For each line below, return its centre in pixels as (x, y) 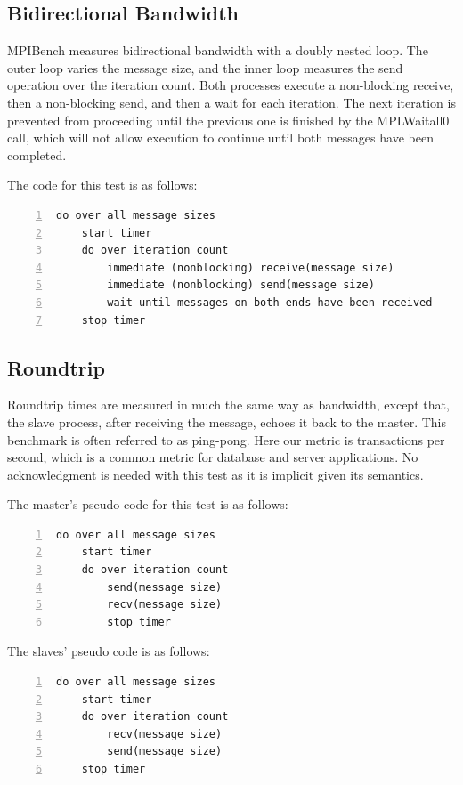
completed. (37, 154)
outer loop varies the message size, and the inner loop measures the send (205, 67)
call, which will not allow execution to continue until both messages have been (220, 138)
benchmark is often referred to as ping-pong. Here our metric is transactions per (226, 439)
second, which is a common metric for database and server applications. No (213, 457)
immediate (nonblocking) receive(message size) (251, 267)
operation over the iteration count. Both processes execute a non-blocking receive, (231, 85)
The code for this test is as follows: (102, 185)
